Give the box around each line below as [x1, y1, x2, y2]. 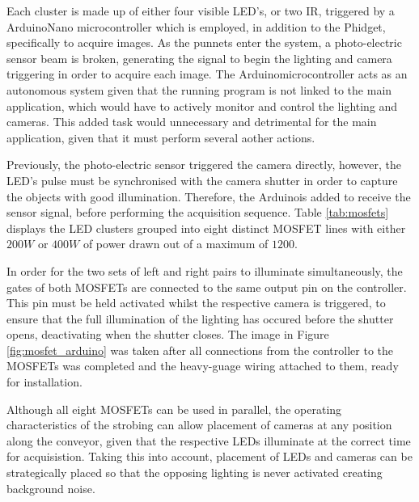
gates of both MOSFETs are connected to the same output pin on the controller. [6, 278, 407, 295]
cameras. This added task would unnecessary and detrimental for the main [6, 113, 377, 130]
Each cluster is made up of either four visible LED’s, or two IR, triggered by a [6, 2, 395, 19]
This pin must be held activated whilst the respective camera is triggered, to [6, 294, 386, 311]
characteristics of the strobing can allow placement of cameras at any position [6, 416, 392, 433]
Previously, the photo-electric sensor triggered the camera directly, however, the [6, 156, 401, 173]
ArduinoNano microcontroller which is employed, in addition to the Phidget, [6, 18, 386, 35]
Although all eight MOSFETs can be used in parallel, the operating [6, 400, 342, 417]
